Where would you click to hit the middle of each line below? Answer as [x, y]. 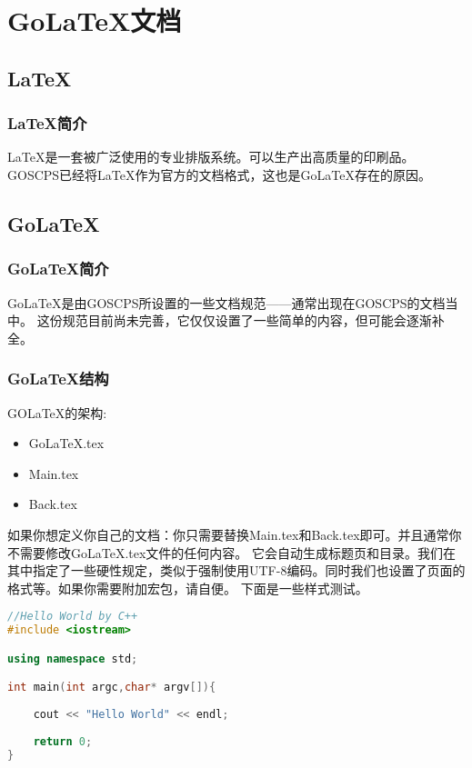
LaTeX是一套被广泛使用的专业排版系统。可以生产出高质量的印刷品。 [211, 157]
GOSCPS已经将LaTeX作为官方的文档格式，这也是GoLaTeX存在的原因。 [219, 174]
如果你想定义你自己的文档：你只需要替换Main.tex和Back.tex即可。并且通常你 [235, 534]
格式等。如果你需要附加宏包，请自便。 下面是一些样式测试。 [188, 588]
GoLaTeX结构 [58, 379]
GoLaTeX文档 [95, 20]
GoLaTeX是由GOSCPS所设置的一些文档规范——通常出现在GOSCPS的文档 [226, 302]
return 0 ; [63, 741]
